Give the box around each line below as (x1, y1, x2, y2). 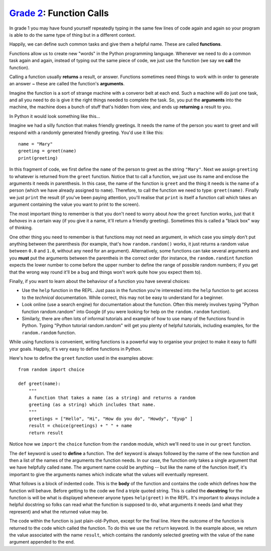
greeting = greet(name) (18, 148, 77, 154)
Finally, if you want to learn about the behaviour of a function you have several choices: (9, 279, 190, 285)
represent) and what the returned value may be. (9, 508, 108, 514)
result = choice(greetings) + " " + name (28, 423, 132, 429)
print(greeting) (18, 155, 58, 161)
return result (28, 430, 64, 436)
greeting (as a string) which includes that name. (28, 402, 156, 407)
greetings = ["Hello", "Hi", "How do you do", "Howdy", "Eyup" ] (28, 416, 193, 422)
